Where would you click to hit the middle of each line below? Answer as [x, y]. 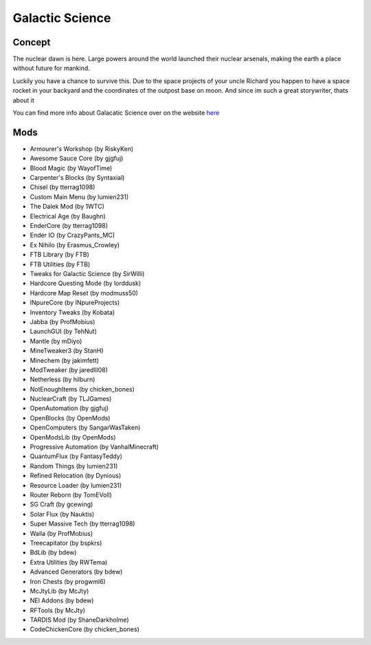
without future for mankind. [52, 68]
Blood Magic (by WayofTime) [71, 168]
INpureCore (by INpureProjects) [75, 303]
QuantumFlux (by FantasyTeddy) [76, 456]
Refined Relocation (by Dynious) [76, 476]
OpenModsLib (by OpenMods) [73, 437]
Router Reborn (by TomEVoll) [71, 495]
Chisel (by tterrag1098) [63, 187]
